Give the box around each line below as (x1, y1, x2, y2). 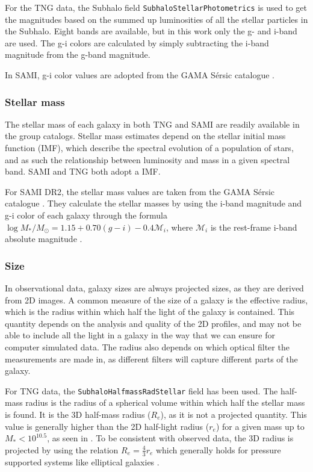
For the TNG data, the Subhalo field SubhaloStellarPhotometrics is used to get (5, 1, 308, 13)
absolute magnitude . (5, 232, 82, 245)
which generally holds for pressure (155, 443, 281, 456)
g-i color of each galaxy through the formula (5, 209, 168, 221)
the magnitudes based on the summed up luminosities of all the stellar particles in (5, 13, 308, 25)
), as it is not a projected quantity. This (160, 408, 307, 420)
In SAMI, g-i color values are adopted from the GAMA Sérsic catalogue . (5, 69, 275, 81)
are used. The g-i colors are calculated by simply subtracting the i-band (5, 36, 269, 49)
